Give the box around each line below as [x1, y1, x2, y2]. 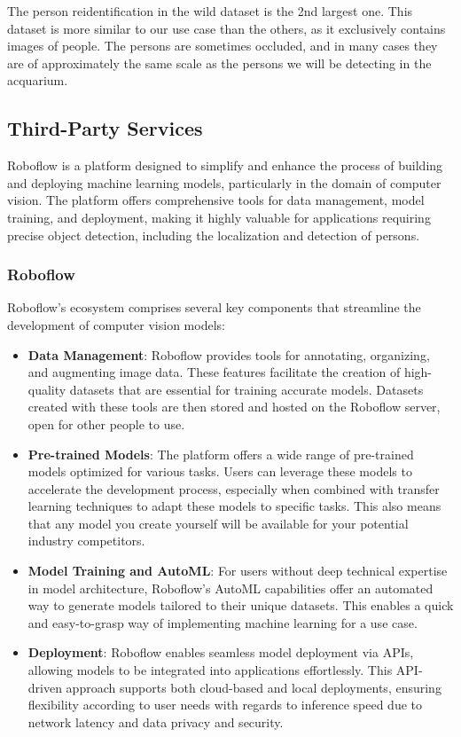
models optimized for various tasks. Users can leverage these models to [27, 462, 412, 481]
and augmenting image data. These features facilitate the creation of [27, 363, 401, 381]
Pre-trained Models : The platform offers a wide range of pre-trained [27, 444, 414, 463]
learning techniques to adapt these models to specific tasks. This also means [27, 497, 441, 515]
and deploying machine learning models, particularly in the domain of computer [7, 173, 441, 192]
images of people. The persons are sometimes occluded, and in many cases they [7, 36, 438, 55]
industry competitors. [27, 531, 145, 550]
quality [27, 380, 66, 398]
